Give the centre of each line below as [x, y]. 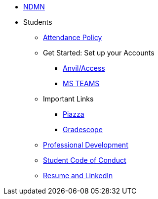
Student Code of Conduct [85, 160]
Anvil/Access [84, 68]
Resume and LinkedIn [78, 175]
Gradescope [83, 129]
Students [38, 22]
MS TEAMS [81, 83]
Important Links [68, 99]
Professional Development [86, 145]
